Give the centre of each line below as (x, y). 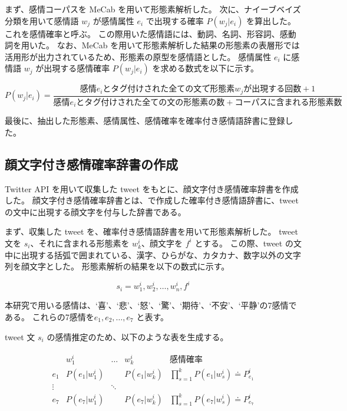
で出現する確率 (175, 20)
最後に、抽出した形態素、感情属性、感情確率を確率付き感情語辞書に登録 (145, 121)
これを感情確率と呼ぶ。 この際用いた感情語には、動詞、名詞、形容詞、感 (146, 33)
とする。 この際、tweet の (244, 243)
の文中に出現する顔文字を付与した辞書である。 (95, 211)
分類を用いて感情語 (42, 20)
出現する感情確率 (77, 68)
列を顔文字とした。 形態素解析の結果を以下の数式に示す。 (117, 266)
